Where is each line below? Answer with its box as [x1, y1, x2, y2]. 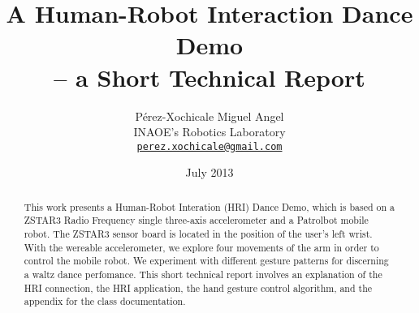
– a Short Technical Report [54, 60, 365, 93]
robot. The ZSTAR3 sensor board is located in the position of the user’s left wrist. [24, 227, 373, 241]
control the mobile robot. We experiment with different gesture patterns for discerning [24, 254, 389, 268]
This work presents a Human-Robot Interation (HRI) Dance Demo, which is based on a [24, 199, 395, 213]
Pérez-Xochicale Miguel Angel [135, 107, 284, 124]
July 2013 [185, 164, 234, 181]
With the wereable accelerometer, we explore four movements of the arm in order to [24, 240, 379, 254]
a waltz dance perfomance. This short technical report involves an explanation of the [24, 268, 382, 281]
